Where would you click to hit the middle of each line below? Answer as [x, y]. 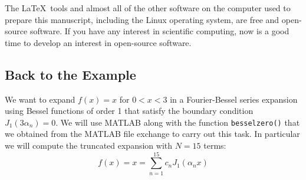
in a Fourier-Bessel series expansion [234, 99]
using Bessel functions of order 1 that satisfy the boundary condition [129, 111]
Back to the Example [70, 74]
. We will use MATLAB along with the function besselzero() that [178, 122]
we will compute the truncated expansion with [89, 145]
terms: [215, 145]
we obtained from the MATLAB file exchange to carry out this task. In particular [152, 134]
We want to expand [40, 99]
